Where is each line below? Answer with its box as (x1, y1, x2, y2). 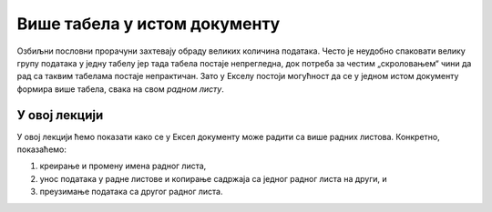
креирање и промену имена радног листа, (39, 160, 207, 172)
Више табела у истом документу (16, 14, 281, 34)
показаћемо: (16, 144, 67, 155)
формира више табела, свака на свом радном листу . (16, 83, 225, 95)
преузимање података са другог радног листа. (39, 187, 223, 197)
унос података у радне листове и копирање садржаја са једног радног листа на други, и (39, 173, 387, 184)
